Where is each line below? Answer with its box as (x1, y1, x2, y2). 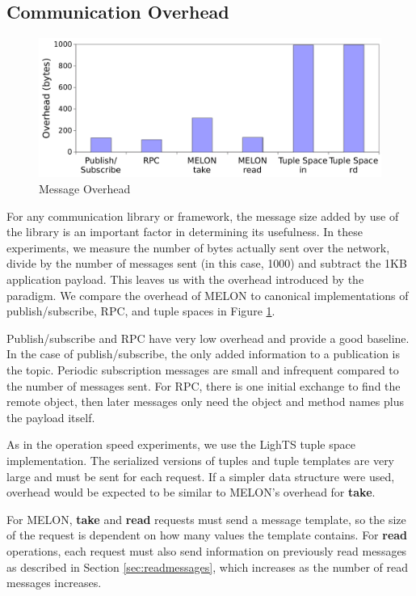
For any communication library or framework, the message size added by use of (6, 207, 399, 224)
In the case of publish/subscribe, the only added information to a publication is (6, 345, 401, 362)
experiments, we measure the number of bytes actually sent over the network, (6, 239, 390, 256)
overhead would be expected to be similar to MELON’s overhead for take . (6, 484, 376, 501)
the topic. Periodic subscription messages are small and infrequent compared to (6, 361, 399, 378)
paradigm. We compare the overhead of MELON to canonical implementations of (6, 286, 409, 303)
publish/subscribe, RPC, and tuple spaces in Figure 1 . (6, 302, 275, 319)
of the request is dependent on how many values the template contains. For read (6, 526, 408, 543)
